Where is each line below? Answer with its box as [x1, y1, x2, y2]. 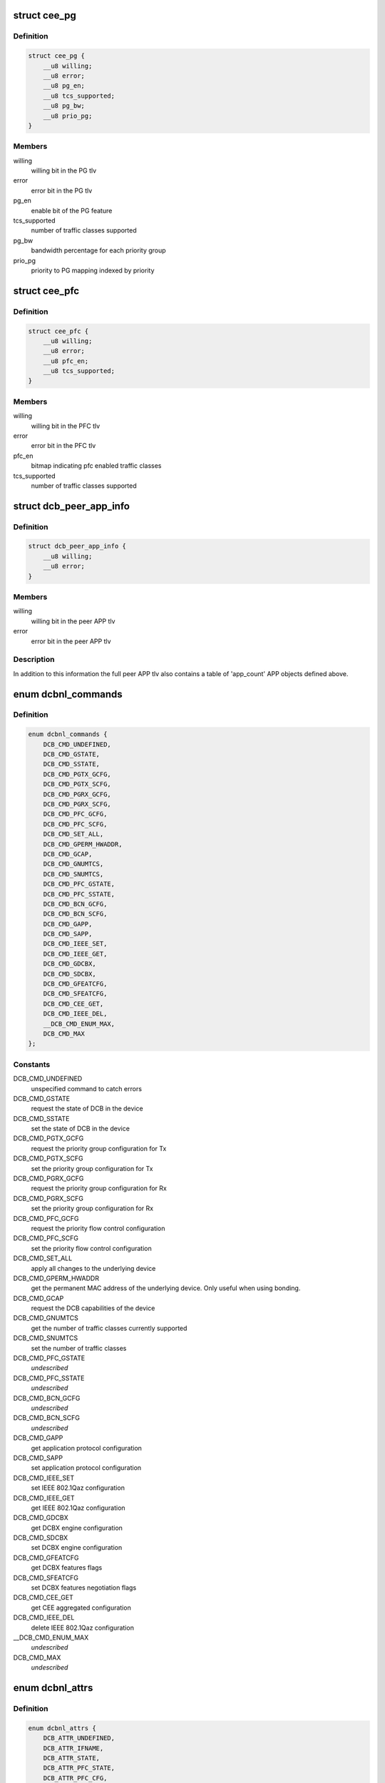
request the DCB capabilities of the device [31, 1304, 155, 1312]
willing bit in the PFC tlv [31, 422, 101, 430]
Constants [13, 1059, 51, 1069]
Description [13, 655, 55, 665]
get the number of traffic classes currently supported [31, 1324, 188, 1332]
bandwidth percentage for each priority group [31, 246, 167, 255]
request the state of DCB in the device [31, 1104, 143, 1113]
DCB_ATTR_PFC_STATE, [43, 1764, 115, 1772]
